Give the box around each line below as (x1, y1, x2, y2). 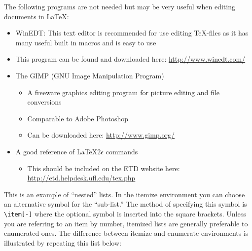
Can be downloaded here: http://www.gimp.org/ (27, 130, 175, 140)
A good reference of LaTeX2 (15, 146, 101, 156)
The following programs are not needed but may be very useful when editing (4, 1, 235, 11)
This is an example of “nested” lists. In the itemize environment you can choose (4, 189, 245, 199)
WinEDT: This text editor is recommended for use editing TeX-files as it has (15, 28, 249, 38)
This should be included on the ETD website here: (27, 163, 180, 173)
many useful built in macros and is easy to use (15, 37, 156, 47)
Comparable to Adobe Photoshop (27, 113, 129, 123)
